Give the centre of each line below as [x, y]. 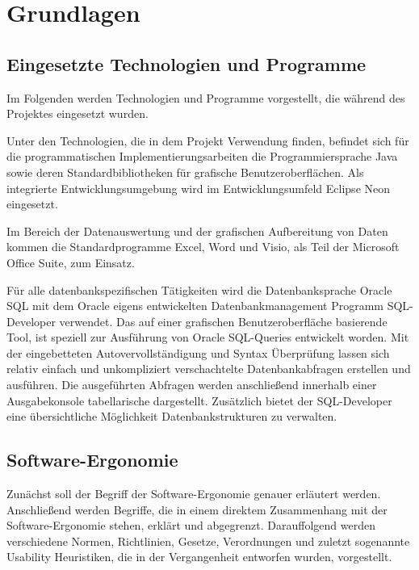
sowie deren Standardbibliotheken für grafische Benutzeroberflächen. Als [185, 172]
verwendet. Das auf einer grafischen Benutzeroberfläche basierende [223, 321]
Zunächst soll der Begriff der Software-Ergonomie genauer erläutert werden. [194, 494]
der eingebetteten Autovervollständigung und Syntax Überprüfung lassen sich [198, 352]
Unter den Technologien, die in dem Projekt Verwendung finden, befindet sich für [208, 140]
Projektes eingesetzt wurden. [78, 113]
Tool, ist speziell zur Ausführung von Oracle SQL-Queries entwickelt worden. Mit [208, 337]
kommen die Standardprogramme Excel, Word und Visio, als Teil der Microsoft [203, 247]
